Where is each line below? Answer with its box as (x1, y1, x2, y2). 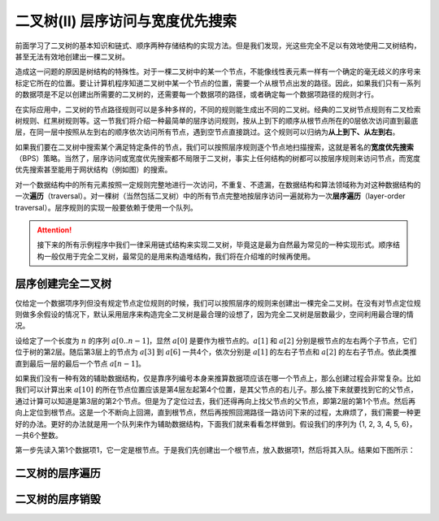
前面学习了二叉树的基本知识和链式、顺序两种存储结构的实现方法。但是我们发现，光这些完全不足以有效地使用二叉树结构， (15, 41, 421, 50)
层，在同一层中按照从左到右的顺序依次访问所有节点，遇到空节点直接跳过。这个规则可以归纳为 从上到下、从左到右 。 (15, 127, 400, 137)
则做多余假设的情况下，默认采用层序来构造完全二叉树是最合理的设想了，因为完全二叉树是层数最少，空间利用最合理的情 (15, 310, 414, 319)
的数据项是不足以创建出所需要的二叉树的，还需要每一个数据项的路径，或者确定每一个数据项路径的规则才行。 (15, 89, 378, 99)
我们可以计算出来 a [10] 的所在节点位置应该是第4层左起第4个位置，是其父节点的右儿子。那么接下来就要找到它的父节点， (15, 384, 418, 394)
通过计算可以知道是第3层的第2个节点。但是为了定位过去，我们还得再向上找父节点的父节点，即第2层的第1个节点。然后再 (15, 396, 416, 406)
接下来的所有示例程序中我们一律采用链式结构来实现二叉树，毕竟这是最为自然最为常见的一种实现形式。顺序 (37, 240, 393, 250)
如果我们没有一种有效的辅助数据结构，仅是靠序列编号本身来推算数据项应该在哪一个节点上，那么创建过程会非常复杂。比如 (15, 374, 421, 384)
